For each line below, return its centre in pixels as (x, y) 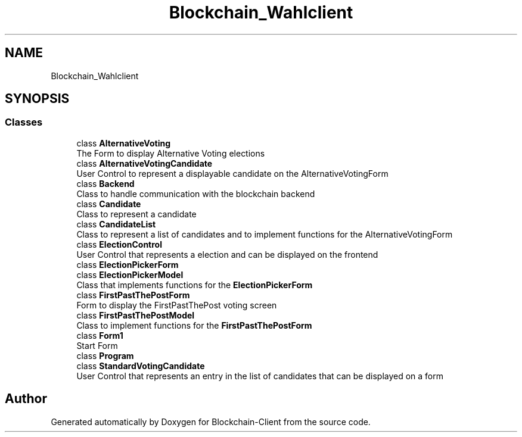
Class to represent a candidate (136, 214)
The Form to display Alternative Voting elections (171, 153)
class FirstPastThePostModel (136, 315)
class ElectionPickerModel (130, 274)
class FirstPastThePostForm (133, 295)
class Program (105, 355)
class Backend (105, 183)
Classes (24, 122)
